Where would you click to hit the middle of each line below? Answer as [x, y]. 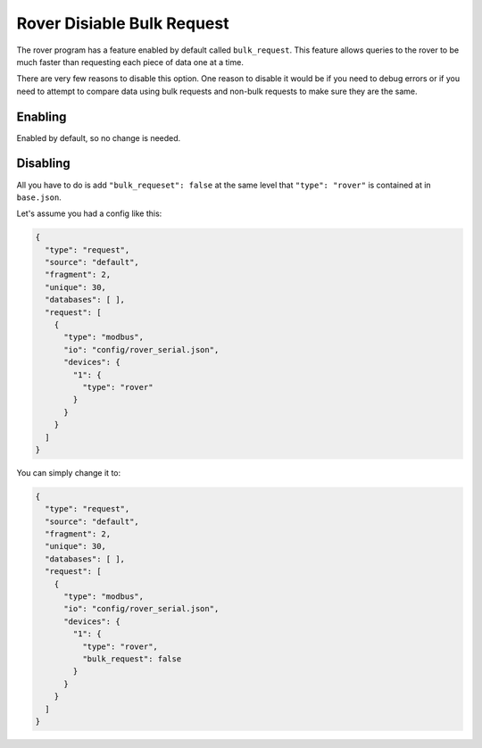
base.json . [39, 197]
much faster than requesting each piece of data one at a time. [130, 62]
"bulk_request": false [132, 659]
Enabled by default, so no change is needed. [99, 137]
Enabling [42, 116]
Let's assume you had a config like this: [89, 213]
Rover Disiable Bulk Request [123, 23]
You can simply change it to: [68, 472]
